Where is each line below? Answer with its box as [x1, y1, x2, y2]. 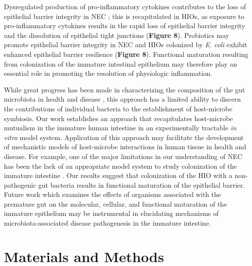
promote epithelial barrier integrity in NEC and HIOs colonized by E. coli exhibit [4, 39, 248, 50]
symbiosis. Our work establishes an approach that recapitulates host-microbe [4, 113, 233, 123]
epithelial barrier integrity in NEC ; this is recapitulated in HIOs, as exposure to [4, 11, 244, 21]
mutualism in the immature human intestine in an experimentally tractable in [4, 123, 236, 133]
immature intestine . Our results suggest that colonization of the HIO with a [4, 170, 233, 180]
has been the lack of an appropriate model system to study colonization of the [4, 160, 237, 171]
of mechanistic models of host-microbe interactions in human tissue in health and [4, 142, 246, 152]
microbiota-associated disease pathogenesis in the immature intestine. [4, 218, 211, 228]
